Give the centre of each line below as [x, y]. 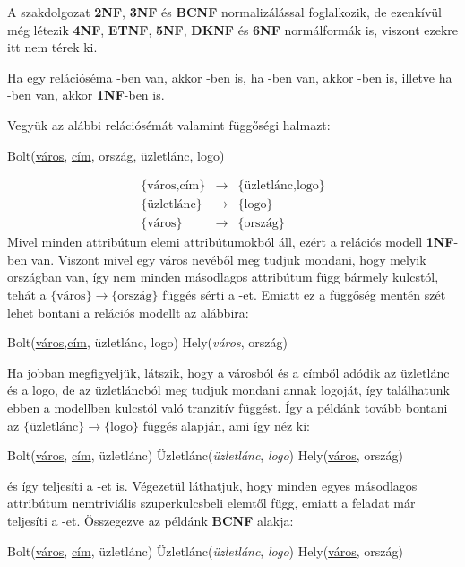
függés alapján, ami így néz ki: [227, 425]
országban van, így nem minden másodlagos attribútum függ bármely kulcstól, [223, 277]
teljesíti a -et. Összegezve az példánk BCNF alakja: [151, 520]
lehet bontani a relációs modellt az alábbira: [128, 312]
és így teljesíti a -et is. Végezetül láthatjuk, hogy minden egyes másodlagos [212, 485]
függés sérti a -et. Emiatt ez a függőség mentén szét [304, 295]
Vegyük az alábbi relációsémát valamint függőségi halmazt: [169, 124]
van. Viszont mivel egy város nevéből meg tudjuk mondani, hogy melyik [228, 259]
